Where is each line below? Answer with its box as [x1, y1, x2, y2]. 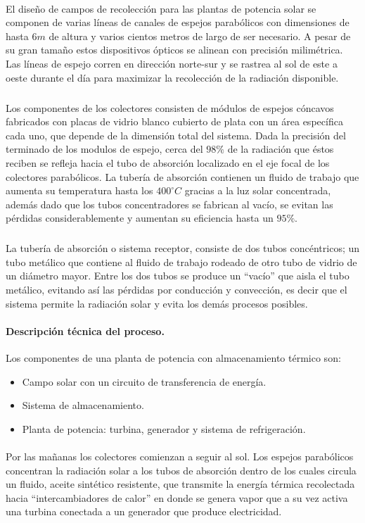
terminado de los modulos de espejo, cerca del [6, 141, 203, 156]
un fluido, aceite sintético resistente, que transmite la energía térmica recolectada [6, 477, 355, 491]
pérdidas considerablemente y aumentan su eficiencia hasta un [6, 210, 274, 225]
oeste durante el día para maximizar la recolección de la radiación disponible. [6, 70, 339, 84]
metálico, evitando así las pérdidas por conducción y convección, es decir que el [6, 282, 347, 297]
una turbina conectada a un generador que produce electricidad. [6, 504, 282, 519]
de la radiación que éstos [227, 141, 334, 156]
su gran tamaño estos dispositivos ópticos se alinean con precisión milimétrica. [6, 42, 343, 57]
